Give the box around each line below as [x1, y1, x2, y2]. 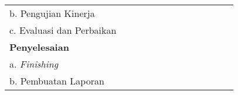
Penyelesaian [9, 40, 69, 54]
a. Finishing [9, 57, 59, 71]
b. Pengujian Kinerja [9, 6, 95, 20]
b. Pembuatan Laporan [9, 74, 104, 87]
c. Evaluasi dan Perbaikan [9, 23, 117, 37]
